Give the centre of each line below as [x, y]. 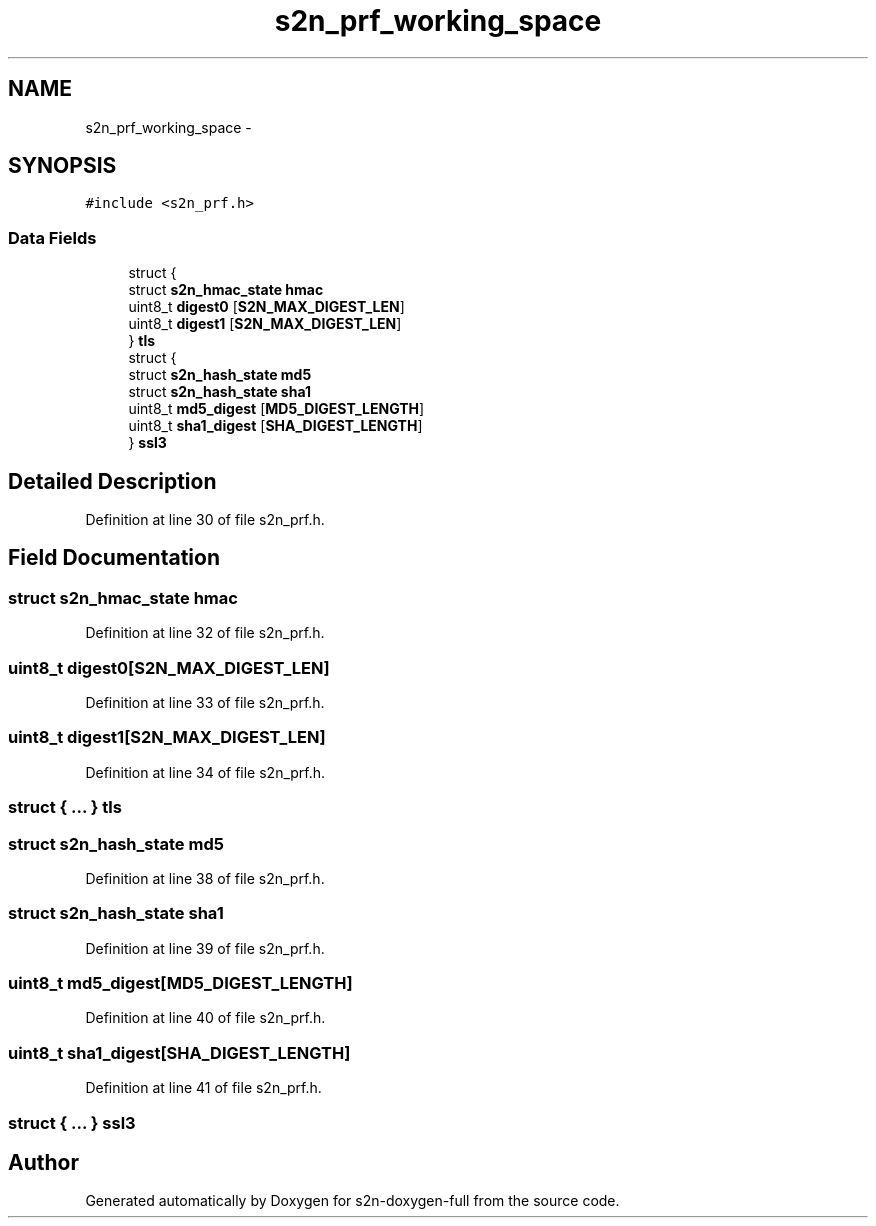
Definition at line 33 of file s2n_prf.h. [205, 702]
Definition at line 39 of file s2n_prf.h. [205, 948]
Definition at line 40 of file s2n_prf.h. [205, 1018]
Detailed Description [112, 481]
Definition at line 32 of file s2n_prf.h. [205, 633]
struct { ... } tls [65, 807]
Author [43, 1162]
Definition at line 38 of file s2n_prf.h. [205, 878]
